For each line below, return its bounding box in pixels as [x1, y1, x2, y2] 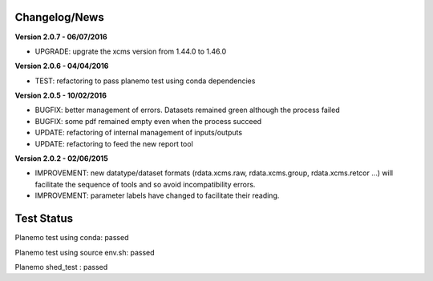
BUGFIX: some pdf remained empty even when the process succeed [34, 116, 262, 126]
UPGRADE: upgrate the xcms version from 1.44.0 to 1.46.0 [34, 46, 227, 56]
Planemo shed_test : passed [14, 262, 108, 271]
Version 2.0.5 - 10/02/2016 [14, 90, 107, 100]
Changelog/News [14, 10, 104, 24]
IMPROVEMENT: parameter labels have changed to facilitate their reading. [34, 191, 280, 200]
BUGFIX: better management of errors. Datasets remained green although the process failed [34, 105, 340, 115]
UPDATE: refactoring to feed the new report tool [34, 138, 194, 148]
